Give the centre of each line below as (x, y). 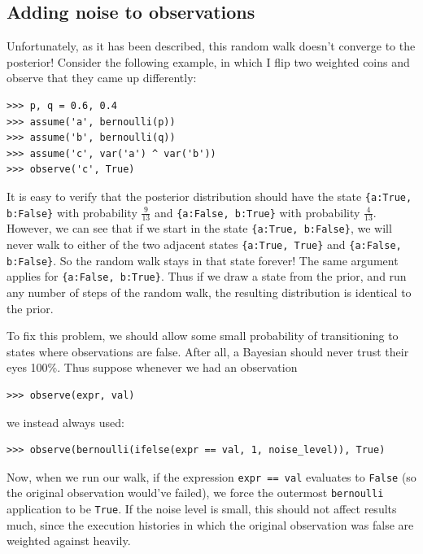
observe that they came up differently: (102, 78)
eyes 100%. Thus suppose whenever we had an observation (152, 367)
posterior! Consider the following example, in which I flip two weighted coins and (208, 61)
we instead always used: (65, 422)
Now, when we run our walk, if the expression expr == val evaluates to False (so (211, 476)
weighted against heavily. (69, 541)
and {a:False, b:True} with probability (257, 212)
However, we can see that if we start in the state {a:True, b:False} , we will (199, 228)
